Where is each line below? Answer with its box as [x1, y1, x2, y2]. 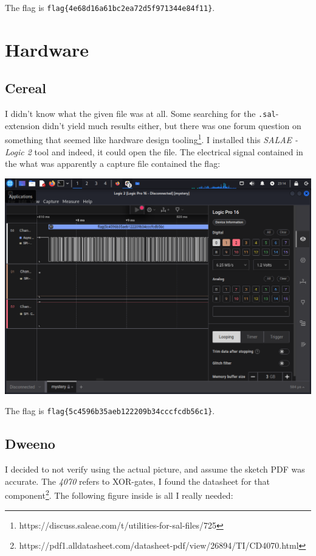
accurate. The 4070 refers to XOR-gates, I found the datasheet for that [5, 474, 270, 487]
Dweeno [5, 434, 55, 453]
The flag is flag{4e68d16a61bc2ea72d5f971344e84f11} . [5, 1, 215, 13]
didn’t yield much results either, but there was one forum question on [42, 119, 301, 132]
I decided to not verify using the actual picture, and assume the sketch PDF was [5, 463, 305, 476]
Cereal [5, 79, 46, 97]
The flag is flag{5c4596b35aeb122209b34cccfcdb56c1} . [5, 404, 215, 417]
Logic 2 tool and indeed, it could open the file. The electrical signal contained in [5, 145, 303, 158]
